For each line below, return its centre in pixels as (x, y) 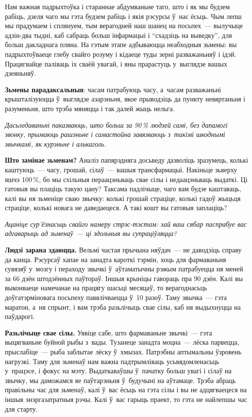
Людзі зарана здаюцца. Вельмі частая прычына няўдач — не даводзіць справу (123, 250)
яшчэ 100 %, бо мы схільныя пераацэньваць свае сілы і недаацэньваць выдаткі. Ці (126, 179)
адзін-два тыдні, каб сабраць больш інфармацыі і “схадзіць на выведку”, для (118, 35)
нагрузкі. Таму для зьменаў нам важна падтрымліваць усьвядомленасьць (112, 361)
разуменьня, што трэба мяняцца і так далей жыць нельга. (90, 108)
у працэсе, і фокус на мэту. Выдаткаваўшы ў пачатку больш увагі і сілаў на (118, 371)
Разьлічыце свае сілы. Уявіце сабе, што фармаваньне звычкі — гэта (109, 332)
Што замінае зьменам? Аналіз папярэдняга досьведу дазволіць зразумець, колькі (126, 160)
